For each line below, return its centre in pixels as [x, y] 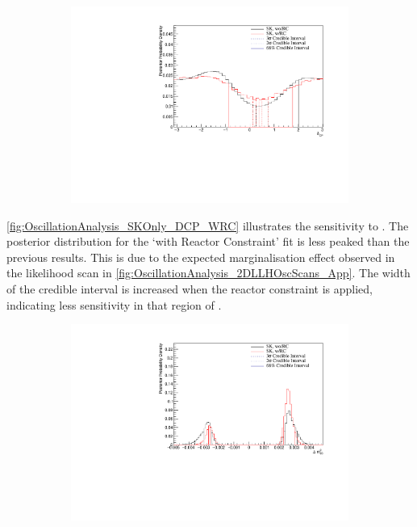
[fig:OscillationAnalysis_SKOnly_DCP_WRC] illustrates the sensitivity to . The [208, 225]
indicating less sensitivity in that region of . [114, 304]
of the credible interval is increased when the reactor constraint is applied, [190, 289]
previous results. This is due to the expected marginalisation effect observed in [201, 257]
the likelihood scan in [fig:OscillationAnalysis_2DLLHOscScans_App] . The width [208, 273]
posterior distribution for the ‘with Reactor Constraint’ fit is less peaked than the [208, 241]
